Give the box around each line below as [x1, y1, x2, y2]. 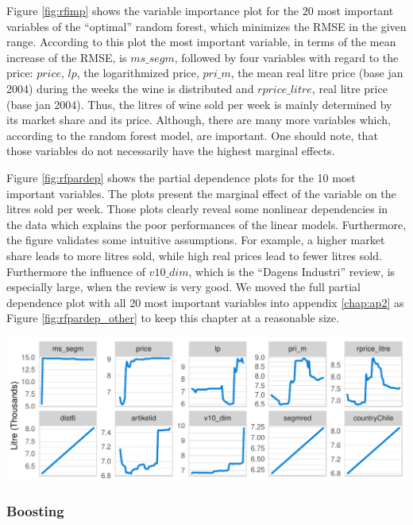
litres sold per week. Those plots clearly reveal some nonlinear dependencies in [6, 200, 388, 217]
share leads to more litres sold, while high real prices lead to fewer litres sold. [6, 247, 382, 263]
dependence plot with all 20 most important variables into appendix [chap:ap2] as [6, 294, 404, 310]
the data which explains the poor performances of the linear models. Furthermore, [6, 216, 407, 232]
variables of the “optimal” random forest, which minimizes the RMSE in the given [6, 17, 407, 34]
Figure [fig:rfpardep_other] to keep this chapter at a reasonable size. [6, 309, 340, 326]
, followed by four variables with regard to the [174, 49, 399, 65]
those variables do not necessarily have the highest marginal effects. [6, 142, 335, 159]
